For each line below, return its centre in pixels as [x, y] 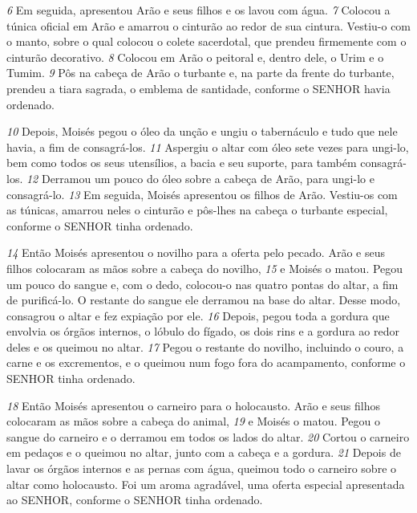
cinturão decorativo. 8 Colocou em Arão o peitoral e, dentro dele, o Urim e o [195, 57]
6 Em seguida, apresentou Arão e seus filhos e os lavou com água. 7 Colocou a [198, 10]
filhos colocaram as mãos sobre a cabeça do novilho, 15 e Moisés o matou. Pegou [205, 268]
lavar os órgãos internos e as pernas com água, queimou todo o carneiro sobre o [202, 468]
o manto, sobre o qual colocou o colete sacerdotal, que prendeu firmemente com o [206, 41]
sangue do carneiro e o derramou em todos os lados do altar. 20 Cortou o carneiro [208, 436]
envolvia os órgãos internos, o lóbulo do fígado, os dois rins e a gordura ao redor [203, 331]
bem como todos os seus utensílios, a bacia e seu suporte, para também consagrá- [206, 163]
